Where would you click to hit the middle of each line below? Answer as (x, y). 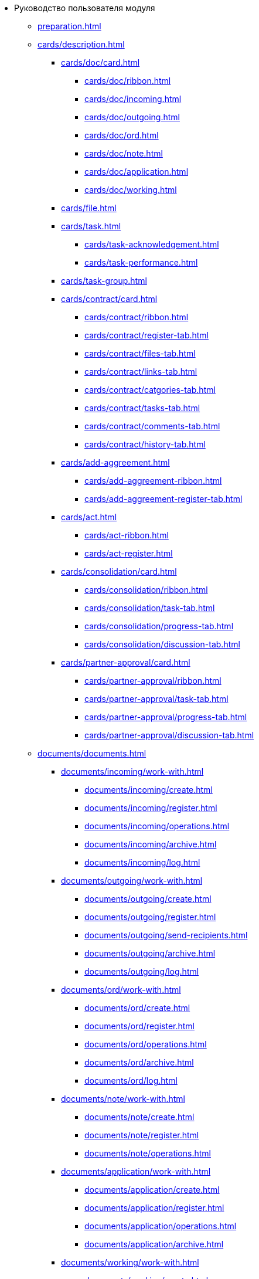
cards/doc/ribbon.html (128, 81)
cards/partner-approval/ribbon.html (153, 681)
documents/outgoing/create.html (148, 899)
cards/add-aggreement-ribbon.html (153, 481)
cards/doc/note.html (124, 153)
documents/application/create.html (152, 1190)
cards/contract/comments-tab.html (152, 426)
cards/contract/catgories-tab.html (150, 390)
